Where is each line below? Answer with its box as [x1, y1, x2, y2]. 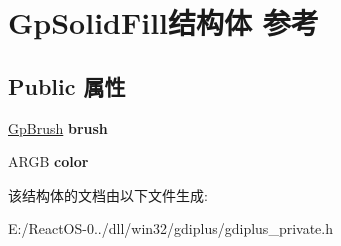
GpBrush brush [8, 117, 108, 138]
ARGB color [8, 151, 89, 172]
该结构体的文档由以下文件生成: [8, 184, 208, 205]
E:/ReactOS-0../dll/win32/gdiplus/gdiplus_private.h [8, 218, 333, 239]
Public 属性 [8, 70, 126, 101]
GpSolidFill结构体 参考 [8, 2, 319, 43]
